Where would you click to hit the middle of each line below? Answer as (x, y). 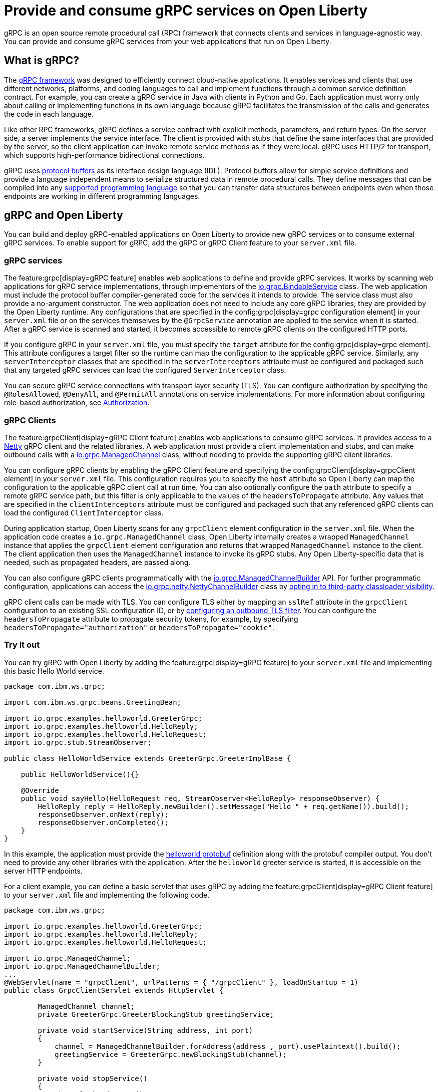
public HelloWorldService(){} (80, 774)
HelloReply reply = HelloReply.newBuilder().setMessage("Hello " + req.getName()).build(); (224, 806)
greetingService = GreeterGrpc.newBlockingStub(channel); (171, 1054)
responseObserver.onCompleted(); (103, 822)
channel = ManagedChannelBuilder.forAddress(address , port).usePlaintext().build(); (228, 1046)
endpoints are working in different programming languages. (102, 196)
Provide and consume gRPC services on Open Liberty (186, 11)
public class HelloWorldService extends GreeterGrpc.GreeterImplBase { (148, 758)
